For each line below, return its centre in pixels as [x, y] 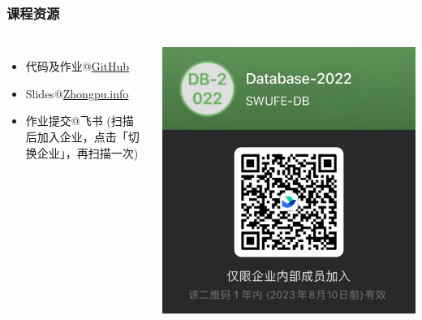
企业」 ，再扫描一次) [88, 152]
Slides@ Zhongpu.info [77, 93]
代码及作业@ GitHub [78, 66]
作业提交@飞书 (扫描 [80, 121]
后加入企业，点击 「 [77, 136]
